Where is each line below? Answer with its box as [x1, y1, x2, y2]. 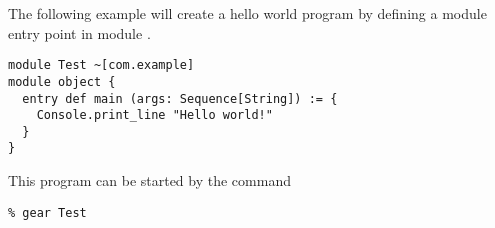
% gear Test [8, 205, 87, 220]
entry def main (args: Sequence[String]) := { [22, 91, 338, 106]
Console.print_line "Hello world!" [36, 108, 273, 123]
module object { [8, 74, 116, 89]
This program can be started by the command [8, 170, 291, 191]
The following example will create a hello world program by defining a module [8, 3, 487, 23]
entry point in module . [8, 22, 151, 43]
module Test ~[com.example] [8, 58, 195, 73]
